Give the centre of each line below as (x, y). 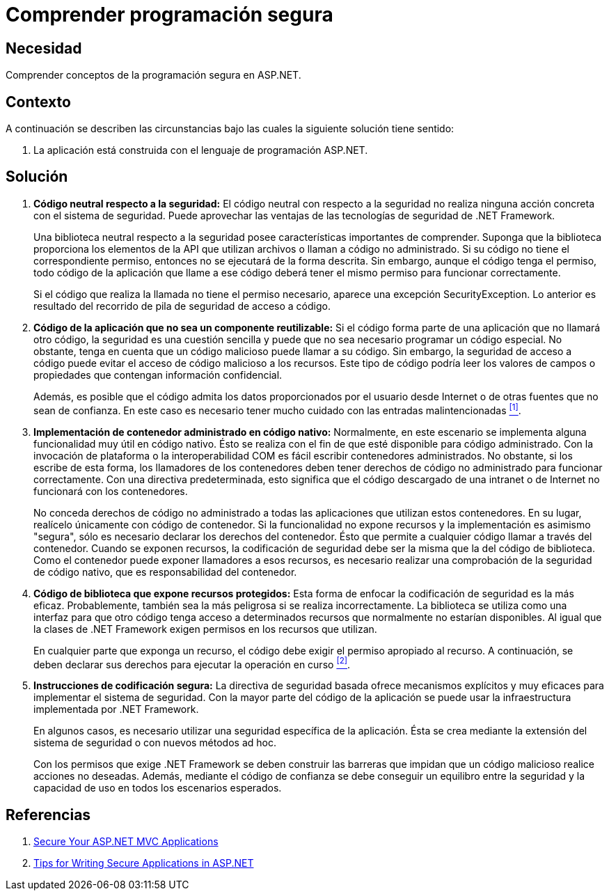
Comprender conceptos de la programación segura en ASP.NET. (153, 75)
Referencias (48, 815)
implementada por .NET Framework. (116, 709)
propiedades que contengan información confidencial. (158, 375)
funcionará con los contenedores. (111, 491)
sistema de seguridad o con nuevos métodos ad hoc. (155, 743)
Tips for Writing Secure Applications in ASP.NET (144, 863)
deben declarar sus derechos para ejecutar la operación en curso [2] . (192, 663)
